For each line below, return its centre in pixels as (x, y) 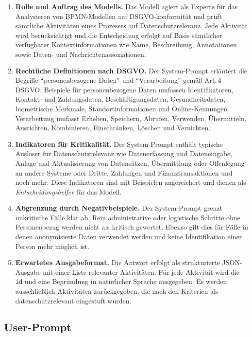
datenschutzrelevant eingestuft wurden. (73, 300)
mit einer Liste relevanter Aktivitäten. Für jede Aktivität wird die (141, 272)
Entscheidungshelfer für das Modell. (68, 191)
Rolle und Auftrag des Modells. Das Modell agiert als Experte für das (126, 6)
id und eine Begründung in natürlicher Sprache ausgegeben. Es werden (121, 281)
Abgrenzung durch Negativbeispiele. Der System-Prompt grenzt (119, 208)
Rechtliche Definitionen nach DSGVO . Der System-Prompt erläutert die (131, 70)
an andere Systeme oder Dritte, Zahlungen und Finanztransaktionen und (124, 172)
